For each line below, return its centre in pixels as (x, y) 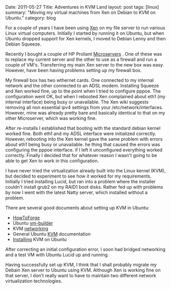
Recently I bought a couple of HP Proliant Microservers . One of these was (84, 54)
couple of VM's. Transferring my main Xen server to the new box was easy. (85, 65)
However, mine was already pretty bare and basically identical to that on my (85, 113)
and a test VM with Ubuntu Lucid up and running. (57, 255)
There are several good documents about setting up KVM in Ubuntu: (77, 208)
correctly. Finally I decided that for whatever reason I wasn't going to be (81, 155)
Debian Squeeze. (23, 44)
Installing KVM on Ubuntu (40, 239)
